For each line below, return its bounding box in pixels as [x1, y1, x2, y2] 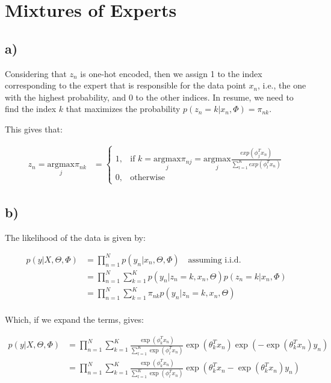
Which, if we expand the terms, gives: [5, 313, 144, 326]
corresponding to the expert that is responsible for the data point [5, 79, 246, 92]
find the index [5, 102, 57, 115]
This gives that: [5, 122, 63, 135]
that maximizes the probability [66, 102, 181, 115]
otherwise [130, 173, 165, 182]
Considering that [5, 67, 67, 79]
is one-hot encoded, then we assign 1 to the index [80, 67, 262, 79]
